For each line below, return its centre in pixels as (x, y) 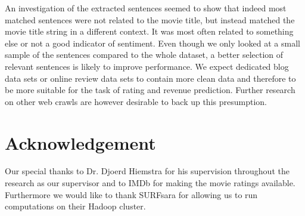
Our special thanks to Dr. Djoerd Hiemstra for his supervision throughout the (147, 171)
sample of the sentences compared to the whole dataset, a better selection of (144, 55)
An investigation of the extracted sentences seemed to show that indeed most (146, 8)
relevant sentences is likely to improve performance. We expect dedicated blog (147, 66)
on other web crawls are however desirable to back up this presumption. (136, 101)
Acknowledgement (80, 142)
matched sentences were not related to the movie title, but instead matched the (150, 19)
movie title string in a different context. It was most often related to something (149, 31)
